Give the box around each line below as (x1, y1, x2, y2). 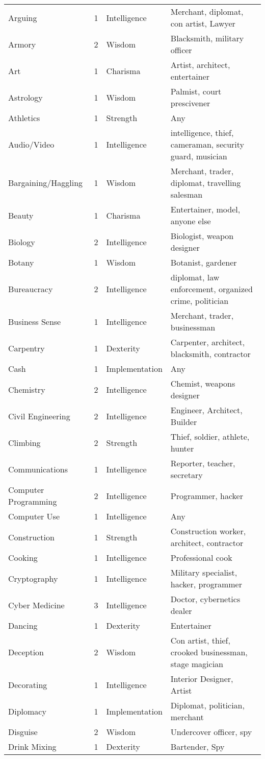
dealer (170, 605, 192, 616)
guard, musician (170, 150, 227, 162)
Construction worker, (170, 525, 246, 537)
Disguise (8, 726, 38, 738)
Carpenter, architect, (170, 336, 245, 348)
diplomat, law (170, 271, 220, 283)
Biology (8, 235, 35, 248)
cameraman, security (170, 138, 244, 150)
